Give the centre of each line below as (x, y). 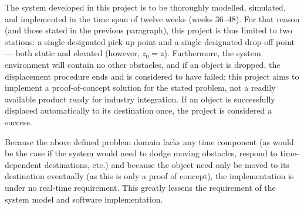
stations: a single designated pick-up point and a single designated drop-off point (150, 41)
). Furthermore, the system (212, 53)
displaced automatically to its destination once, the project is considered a (139, 110)
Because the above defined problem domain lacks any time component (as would (149, 141)
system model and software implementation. (84, 199)
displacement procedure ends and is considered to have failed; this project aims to (152, 76)
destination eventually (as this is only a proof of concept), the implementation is (149, 176)
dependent (23, 164)
